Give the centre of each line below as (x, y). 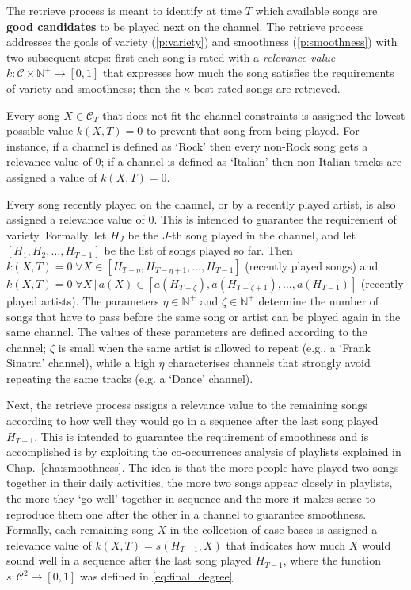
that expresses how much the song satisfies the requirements (249, 73)
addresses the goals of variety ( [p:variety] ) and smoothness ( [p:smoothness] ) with (202, 42)
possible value (40, 130)
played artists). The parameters (83, 300)
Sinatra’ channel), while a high (81, 363)
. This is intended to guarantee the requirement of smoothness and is (202, 436)
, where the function (332, 560)
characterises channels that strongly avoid (269, 363)
